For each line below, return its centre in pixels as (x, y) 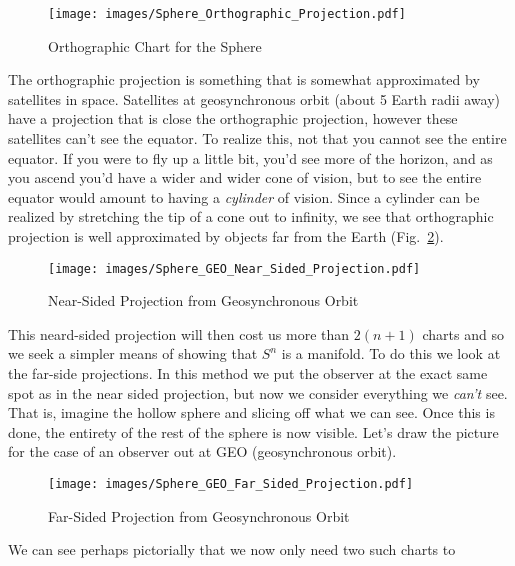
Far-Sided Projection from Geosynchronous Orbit (199, 515)
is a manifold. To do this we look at (391, 353)
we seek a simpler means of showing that (133, 353)
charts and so (463, 333)
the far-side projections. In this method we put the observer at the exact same (248, 373)
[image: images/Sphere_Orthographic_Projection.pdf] (227, 14)
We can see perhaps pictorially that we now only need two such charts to (232, 549)
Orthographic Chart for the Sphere (155, 45)
